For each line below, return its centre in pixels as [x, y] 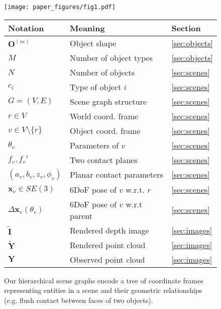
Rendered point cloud [107, 245]
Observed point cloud [107, 259]
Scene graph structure [108, 101]
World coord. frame [104, 116]
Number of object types [111, 57]
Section [186, 28]
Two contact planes [103, 160]
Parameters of [94, 145]
